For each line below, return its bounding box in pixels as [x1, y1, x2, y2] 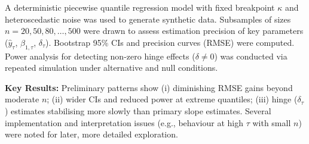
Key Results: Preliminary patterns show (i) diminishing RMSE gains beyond [5, 81, 293, 93]
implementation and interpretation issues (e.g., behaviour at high [5, 116, 243, 129]
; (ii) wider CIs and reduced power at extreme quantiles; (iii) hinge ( [47, 93, 298, 105]
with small [252, 116, 291, 129]
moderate [5, 93, 39, 105]
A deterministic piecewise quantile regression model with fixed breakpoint [5, 1, 275, 13]
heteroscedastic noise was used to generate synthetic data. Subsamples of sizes [5, 12, 291, 25]
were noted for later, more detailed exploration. [5, 128, 178, 140]
